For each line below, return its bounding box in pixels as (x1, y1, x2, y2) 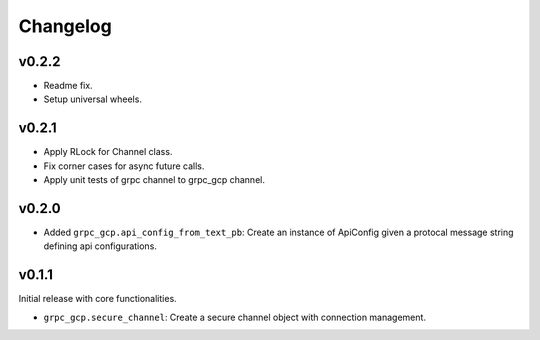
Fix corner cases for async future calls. (43, 160, 205, 172)
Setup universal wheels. (43, 93, 142, 105)
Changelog (18, 15, 112, 37)
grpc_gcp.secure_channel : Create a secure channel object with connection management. (43, 311, 427, 323)
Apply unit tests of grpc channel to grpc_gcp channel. (43, 174, 265, 186)
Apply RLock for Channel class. (43, 146, 173, 158)
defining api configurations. (43, 240, 157, 252)
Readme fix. (43, 80, 94, 92)
